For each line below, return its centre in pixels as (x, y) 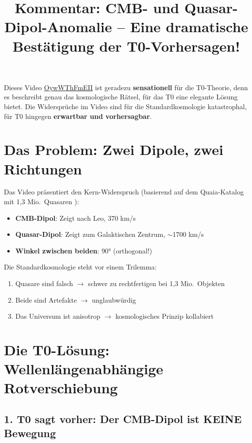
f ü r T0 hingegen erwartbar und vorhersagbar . (78, 116)
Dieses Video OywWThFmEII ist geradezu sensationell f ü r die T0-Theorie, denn (126, 87)
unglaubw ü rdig (114, 299)
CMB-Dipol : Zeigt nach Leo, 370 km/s (76, 218)
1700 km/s (188, 234)
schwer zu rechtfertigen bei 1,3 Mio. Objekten (156, 283)
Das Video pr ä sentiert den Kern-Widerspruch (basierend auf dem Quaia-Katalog (124, 192)
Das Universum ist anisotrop (58, 316)
